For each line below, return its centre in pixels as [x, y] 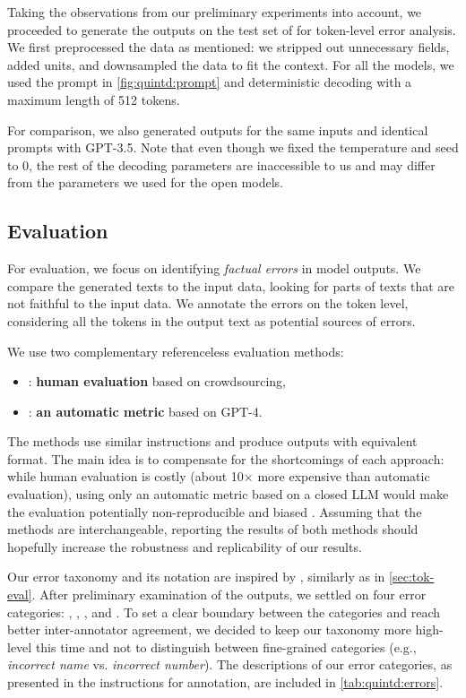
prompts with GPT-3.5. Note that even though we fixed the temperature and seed [233, 147]
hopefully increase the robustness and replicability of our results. [185, 546]
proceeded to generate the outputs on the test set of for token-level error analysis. [232, 29]
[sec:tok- [412, 577]
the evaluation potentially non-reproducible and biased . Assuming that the [215, 511]
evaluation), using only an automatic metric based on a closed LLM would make [228, 494]
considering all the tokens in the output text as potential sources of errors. [211, 320]
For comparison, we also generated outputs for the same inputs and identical [218, 129]
